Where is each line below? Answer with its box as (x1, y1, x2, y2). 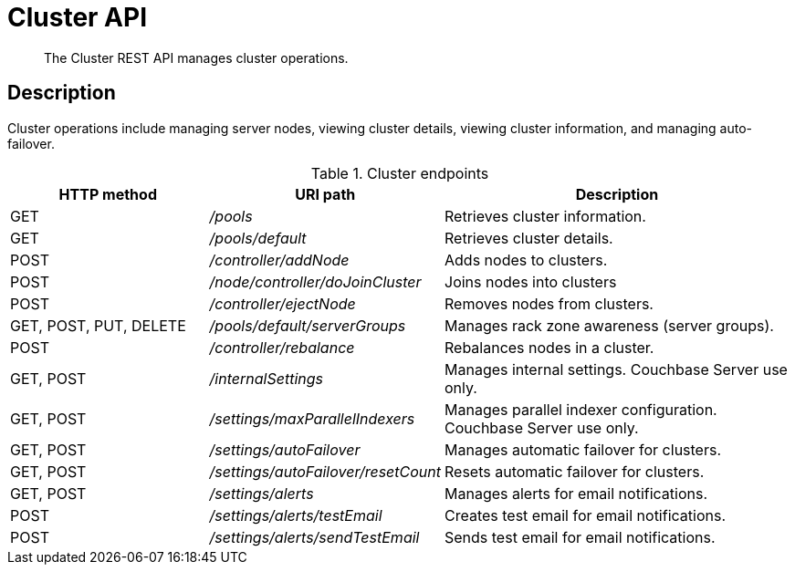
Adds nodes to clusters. (445, 250, 608, 269)
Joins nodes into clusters (445, 272, 617, 291)
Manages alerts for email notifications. (445, 484, 708, 503)
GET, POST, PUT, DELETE (10, 316, 186, 335)
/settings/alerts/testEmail (209, 505, 382, 525)
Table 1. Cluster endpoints (310, 163, 489, 182)
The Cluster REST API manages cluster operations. (44, 49, 349, 66)
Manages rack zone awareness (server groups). (445, 316, 774, 335)
